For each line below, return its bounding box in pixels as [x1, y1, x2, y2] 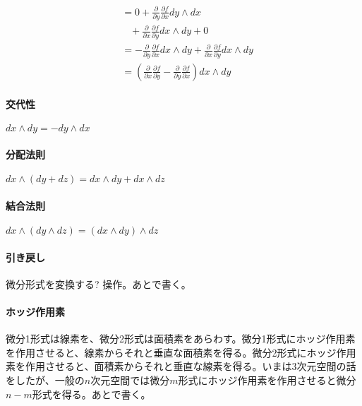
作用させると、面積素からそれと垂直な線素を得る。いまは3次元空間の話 [25, 359, 356, 374]
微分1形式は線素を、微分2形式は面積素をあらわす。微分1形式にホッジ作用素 [6, 331, 356, 346]
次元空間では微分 [90, 372, 170, 387]
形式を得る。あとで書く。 [32, 386, 151, 401]
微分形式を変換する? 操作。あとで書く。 [6, 276, 191, 291]
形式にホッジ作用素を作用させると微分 [178, 372, 356, 387]
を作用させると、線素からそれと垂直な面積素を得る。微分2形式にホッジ [6, 345, 337, 359]
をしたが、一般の [6, 372, 85, 387]
